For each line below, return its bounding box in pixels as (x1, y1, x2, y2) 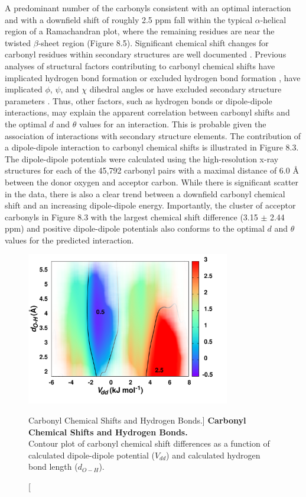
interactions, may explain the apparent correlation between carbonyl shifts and (5, 106, 290, 118)
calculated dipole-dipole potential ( (28, 448, 155, 461)
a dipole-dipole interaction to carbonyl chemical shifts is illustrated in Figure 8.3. (5, 141, 299, 153)
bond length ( (28, 460, 78, 473)
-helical (260, 13, 287, 25)
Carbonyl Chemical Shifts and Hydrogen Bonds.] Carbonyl (28, 414, 246, 427)
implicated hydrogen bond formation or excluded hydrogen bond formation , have (5, 71, 301, 84)
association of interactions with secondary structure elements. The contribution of (5, 129, 301, 142)
